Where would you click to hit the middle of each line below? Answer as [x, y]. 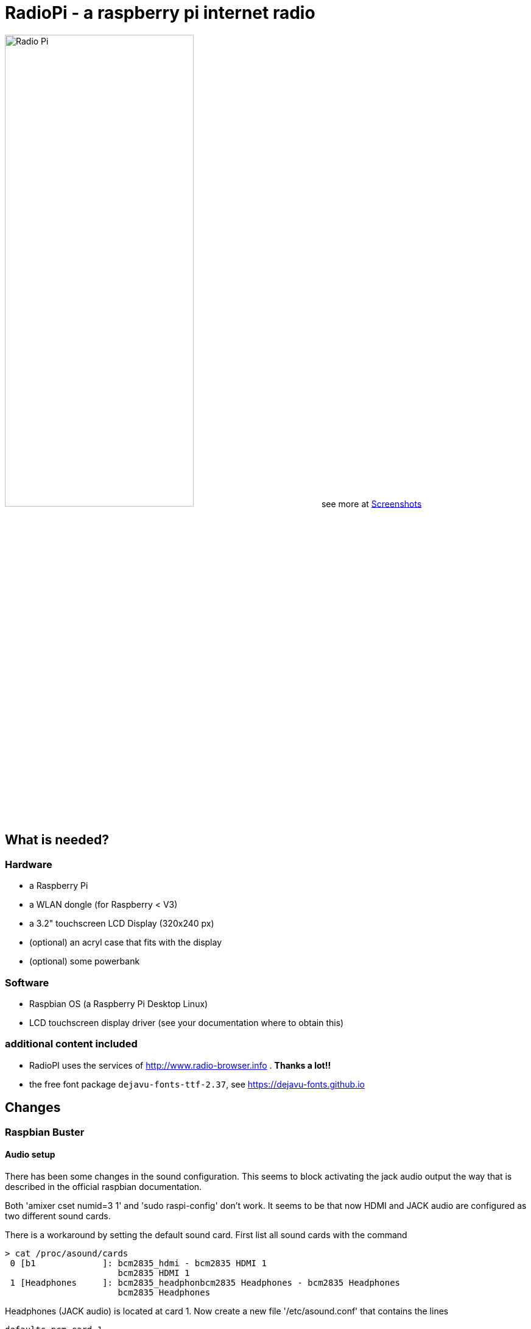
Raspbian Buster [45, 1132]
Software [27, 982]
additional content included [71, 1044]
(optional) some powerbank [85, 961]
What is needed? [57, 840]
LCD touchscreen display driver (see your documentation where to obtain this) [187, 1022]
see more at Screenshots [371, 504]
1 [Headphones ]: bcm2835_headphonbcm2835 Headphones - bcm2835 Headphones [205, 1282]
